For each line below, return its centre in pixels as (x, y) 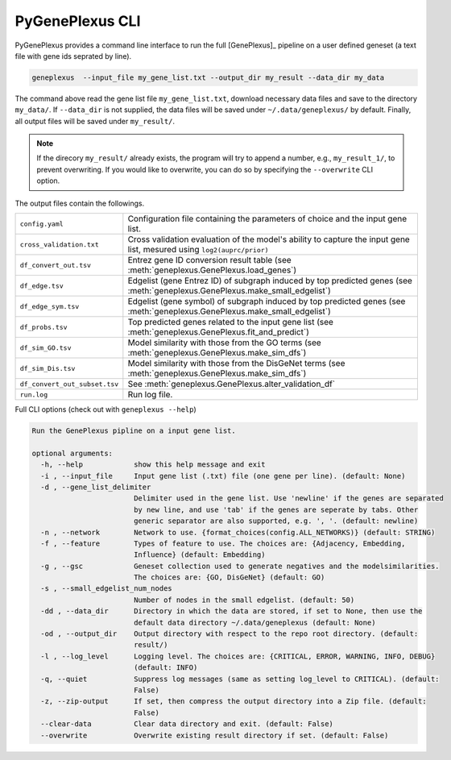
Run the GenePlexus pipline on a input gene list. (134, 431)
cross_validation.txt (60, 245)
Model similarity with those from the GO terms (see (224, 343)
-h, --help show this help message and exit (153, 465)
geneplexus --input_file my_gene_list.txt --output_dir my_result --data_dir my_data (208, 77)
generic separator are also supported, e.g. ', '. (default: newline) (276, 521)
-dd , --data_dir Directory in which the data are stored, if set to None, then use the (232, 611)
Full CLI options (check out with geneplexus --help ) (106, 409)
